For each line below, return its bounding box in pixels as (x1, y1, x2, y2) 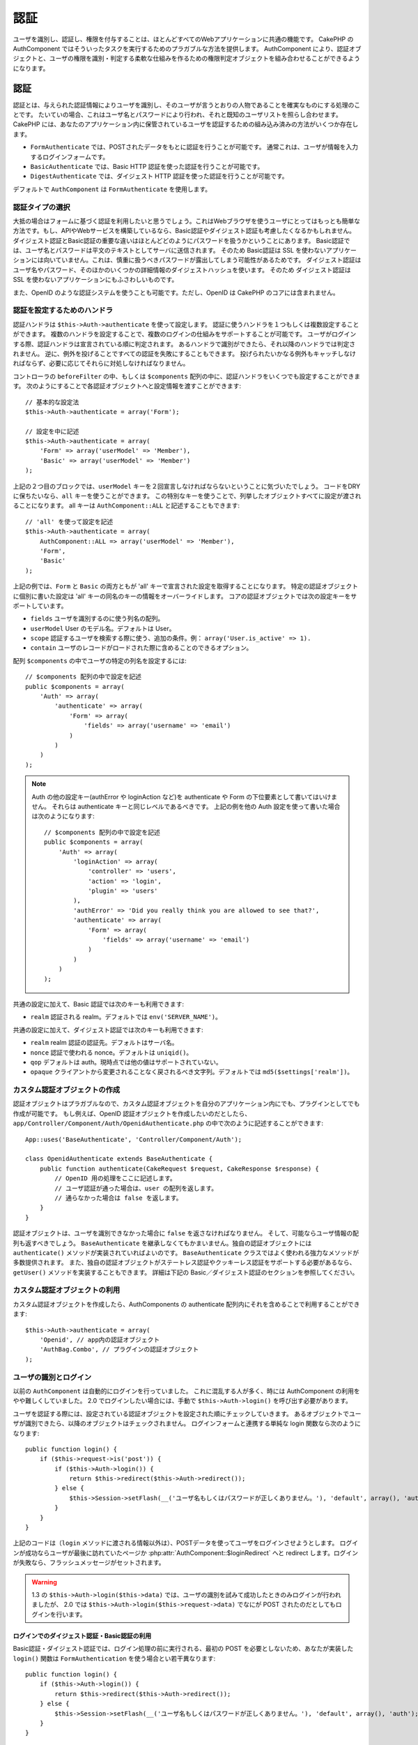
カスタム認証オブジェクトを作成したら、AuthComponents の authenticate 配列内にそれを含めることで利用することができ (13, 1300, 360, 1308)
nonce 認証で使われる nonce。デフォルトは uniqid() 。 (30, 1048, 193, 1057)
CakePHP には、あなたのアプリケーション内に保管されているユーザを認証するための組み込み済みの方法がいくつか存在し (13, 120, 359, 128)
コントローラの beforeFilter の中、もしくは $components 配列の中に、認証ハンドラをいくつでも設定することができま (13, 372, 361, 380)
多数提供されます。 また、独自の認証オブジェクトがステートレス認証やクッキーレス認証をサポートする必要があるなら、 (13, 1258, 356, 1267)
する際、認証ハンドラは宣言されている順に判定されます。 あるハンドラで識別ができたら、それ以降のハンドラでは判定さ (13, 339, 356, 348)
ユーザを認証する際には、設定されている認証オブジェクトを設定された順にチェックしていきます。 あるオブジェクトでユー (13, 1409, 362, 1418)
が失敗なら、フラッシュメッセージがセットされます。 (13, 1559, 165, 1567)
